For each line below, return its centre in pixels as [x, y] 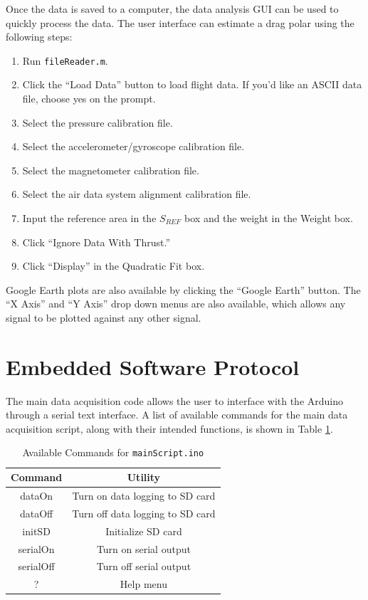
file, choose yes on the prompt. [89, 99]
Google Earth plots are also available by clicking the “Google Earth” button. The [183, 289]
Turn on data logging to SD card [144, 495]
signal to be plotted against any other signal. [104, 317]
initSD [36, 531]
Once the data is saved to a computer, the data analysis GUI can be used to [172, 9]
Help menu [143, 584]
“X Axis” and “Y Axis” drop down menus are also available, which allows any [176, 304]
